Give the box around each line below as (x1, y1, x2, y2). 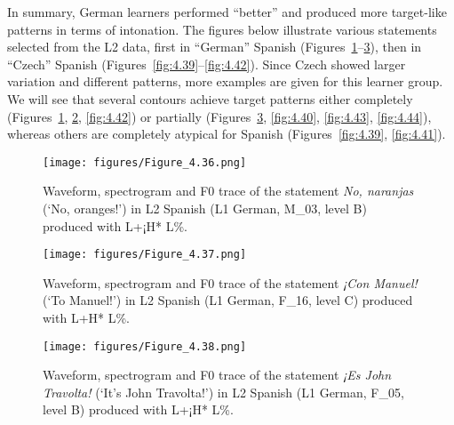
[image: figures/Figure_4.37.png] (43, 248, 247, 261)
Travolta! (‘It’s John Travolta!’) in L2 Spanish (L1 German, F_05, (43, 382, 404, 401)
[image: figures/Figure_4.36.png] (43, 156, 247, 169)
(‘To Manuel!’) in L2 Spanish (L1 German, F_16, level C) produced (43, 291, 413, 309)
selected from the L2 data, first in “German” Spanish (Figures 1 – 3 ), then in (7, 37, 422, 56)
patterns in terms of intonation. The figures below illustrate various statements (7, 20, 437, 38)
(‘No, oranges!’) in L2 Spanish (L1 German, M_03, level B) (43, 199, 367, 217)
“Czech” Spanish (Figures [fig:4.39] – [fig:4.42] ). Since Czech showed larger (7, 54, 406, 73)
